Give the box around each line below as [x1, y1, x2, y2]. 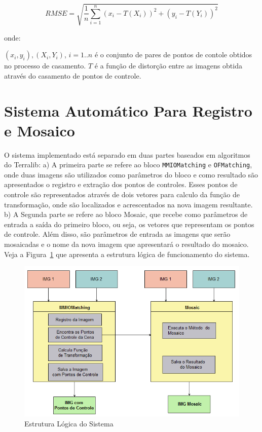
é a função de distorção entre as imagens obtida [94, 60, 242, 71]
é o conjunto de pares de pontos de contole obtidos [94, 49, 252, 60]
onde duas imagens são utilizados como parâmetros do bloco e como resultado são [4, 169, 258, 179]
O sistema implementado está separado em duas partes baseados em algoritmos [4, 149, 250, 160]
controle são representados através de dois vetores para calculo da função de [4, 189, 240, 200]
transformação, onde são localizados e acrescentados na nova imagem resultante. [4, 199, 253, 209]
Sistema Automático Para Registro [4, 100, 252, 121]
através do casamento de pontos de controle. [4, 70, 141, 81]
